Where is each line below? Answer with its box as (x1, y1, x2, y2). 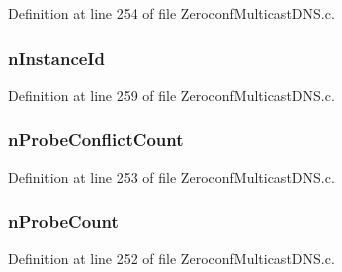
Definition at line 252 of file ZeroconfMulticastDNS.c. (8, 248, 335, 269)
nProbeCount (8, 209, 119, 234)
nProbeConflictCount (8, 127, 184, 152)
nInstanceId (8, 45, 105, 70)
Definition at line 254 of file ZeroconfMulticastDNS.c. (8, 3, 335, 23)
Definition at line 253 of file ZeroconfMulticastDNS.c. (8, 166, 335, 187)
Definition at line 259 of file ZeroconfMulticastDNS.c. (8, 84, 335, 105)
